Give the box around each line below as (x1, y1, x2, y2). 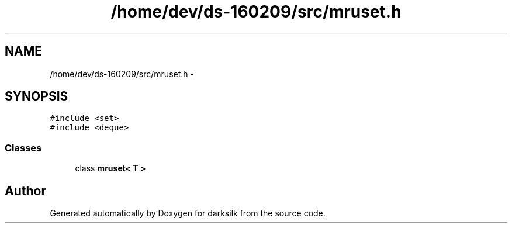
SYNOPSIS (5, 89, 68, 104)
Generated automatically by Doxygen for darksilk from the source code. (50, 208, 326, 219)
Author (5, 183, 46, 198)
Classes (5, 141, 42, 154)
